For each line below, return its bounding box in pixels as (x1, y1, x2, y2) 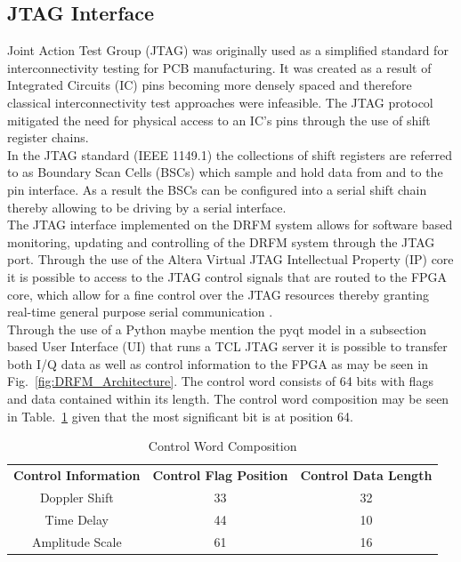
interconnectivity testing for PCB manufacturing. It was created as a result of (7, 58, 432, 76)
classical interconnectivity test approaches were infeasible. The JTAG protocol (7, 92, 433, 111)
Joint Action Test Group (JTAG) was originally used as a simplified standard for (7, 41, 449, 60)
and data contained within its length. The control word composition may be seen (7, 389, 449, 408)
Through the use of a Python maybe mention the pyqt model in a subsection (7, 319, 427, 338)
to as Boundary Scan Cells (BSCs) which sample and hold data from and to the (7, 163, 443, 181)
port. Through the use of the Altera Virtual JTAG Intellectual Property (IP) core (7, 250, 454, 269)
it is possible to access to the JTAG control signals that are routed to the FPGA (7, 267, 448, 285)
